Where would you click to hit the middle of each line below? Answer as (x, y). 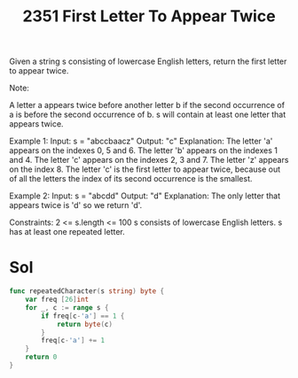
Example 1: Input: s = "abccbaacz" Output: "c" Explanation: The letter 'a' (141, 141)
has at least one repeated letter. (67, 232)
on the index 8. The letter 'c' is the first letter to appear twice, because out (145, 169)
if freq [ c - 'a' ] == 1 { (83, 316)
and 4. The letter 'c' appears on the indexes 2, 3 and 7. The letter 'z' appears (149, 160)
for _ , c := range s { (67, 307)
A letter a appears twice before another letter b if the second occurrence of (147, 105)
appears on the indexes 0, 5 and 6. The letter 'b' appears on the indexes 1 (143, 150)
